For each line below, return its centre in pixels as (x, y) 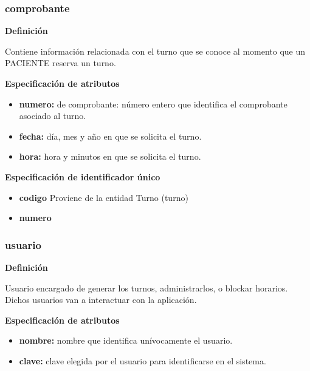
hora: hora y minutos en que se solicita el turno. (110, 156)
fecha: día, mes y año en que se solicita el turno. (110, 136)
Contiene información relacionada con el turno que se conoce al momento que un (155, 51)
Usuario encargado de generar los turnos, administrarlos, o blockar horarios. (146, 288)
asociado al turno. (53, 116)
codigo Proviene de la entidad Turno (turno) (104, 197)
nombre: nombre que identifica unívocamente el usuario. (126, 340)
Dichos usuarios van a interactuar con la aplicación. (101, 300)
